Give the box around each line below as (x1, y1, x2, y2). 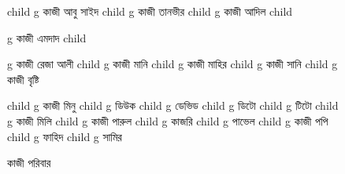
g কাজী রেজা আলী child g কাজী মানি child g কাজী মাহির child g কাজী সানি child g (7, 56, 338, 72)
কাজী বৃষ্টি (7, 71, 39, 87)
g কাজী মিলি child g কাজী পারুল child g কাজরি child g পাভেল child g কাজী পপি (7, 112, 328, 129)
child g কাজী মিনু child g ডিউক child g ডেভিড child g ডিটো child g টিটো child (7, 97, 339, 114)
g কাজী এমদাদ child (7, 29, 87, 45)
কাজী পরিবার (7, 154, 51, 171)
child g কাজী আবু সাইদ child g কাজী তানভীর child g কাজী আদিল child (7, 3, 293, 19)
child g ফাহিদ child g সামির (7, 128, 122, 144)
